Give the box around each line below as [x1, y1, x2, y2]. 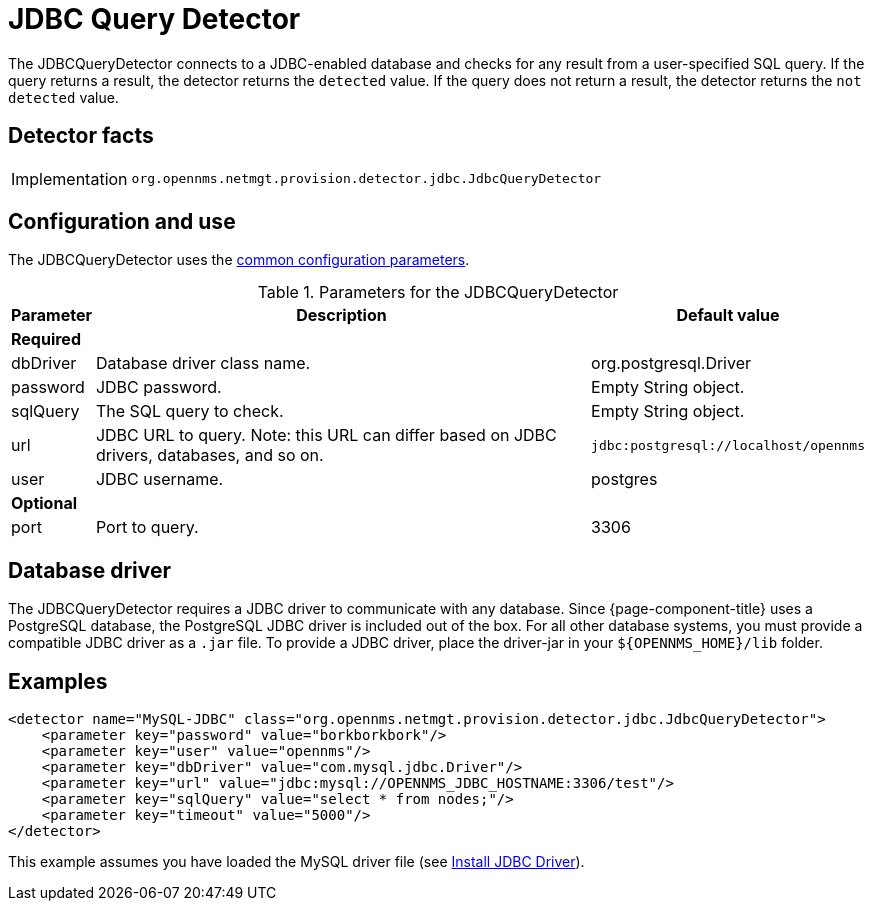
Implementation [11, 168, 128, 189]
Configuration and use [8, 209, 236, 235]
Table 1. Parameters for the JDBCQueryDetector [257, 282, 619, 303]
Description [296, 305, 387, 326]
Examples [8, 668, 108, 694]
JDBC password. [95, 377, 222, 398]
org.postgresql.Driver [591, 353, 752, 374]
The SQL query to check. [95, 401, 284, 422]
